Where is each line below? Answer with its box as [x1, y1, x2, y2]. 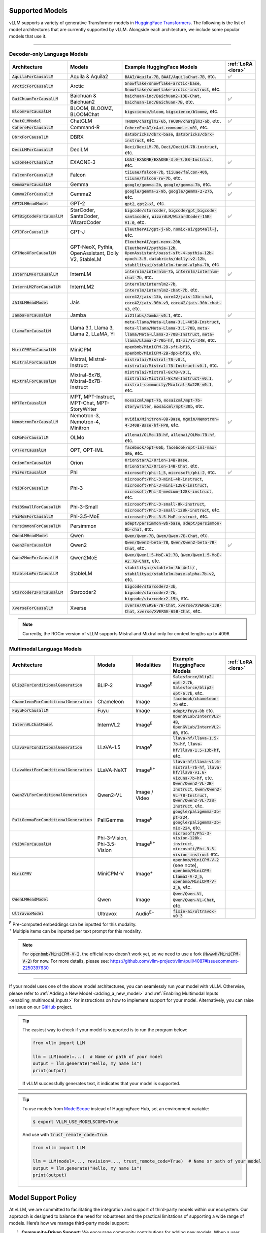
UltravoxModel [12, 911, 44, 916]
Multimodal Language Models [9, 645, 82, 652]
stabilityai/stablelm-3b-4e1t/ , [125, 564, 198, 571]
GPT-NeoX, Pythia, [70, 243, 114, 250]
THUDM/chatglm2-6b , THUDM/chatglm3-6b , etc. [125, 117, 221, 124]
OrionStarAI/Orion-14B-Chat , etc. [125, 463, 199, 470]
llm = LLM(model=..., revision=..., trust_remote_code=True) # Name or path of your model [33, 1159, 262, 1164]
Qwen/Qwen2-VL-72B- [172, 798, 217, 803]
